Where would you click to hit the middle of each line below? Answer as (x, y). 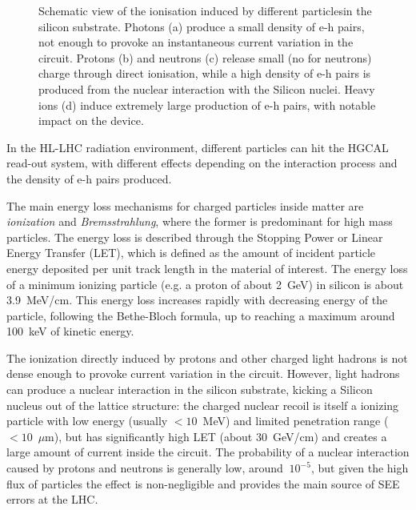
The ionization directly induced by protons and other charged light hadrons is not (207, 357)
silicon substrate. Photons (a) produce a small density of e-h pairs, (202, 26)
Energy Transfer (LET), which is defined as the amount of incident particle (191, 253)
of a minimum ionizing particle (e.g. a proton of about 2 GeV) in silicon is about (205, 284)
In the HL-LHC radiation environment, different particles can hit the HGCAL (198, 147)
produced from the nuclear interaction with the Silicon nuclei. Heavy (207, 88)
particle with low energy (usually (87, 421)
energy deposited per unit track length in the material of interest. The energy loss (207, 268)
